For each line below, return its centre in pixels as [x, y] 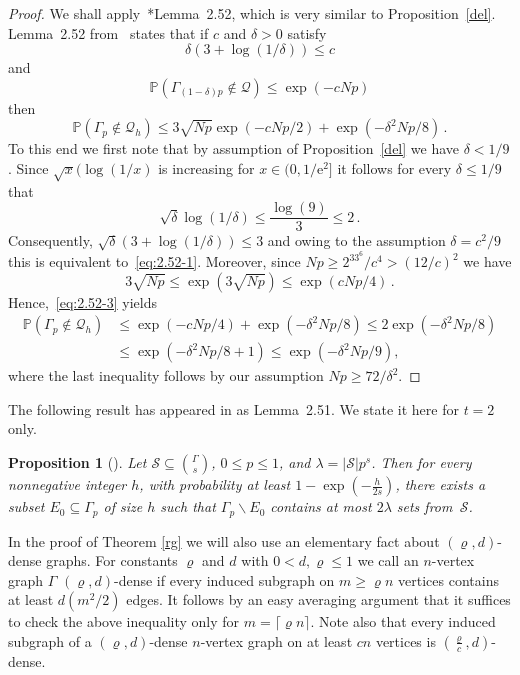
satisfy [307, 32]
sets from [424, 506]
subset [26, 506]
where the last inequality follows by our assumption [166, 375]
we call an [388, 560]
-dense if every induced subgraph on [224, 579]
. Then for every [421, 462]
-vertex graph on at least [276, 640]
